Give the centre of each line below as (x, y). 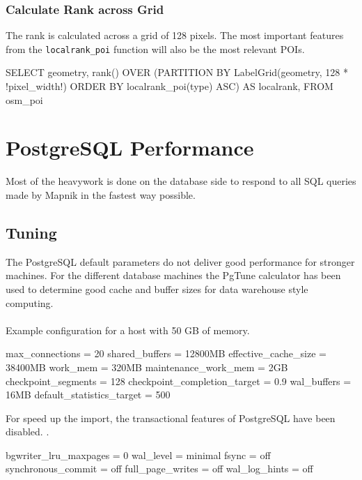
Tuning (31, 232)
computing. (30, 302)
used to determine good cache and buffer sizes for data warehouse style (157, 288)
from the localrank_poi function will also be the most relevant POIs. (155, 48)
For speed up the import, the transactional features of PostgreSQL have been (171, 418)
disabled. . (27, 432)
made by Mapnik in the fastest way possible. (101, 194)
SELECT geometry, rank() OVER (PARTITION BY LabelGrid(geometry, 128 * (177, 72)
